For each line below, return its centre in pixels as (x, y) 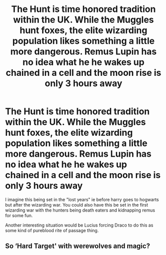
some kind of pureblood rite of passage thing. (52, 230)
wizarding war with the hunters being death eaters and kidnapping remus (80, 210)
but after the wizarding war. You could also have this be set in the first (77, 205)
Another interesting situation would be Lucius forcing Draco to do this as (79, 225)
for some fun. (19, 215)
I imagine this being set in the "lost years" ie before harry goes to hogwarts (82, 199)
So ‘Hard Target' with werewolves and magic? (78, 246)
